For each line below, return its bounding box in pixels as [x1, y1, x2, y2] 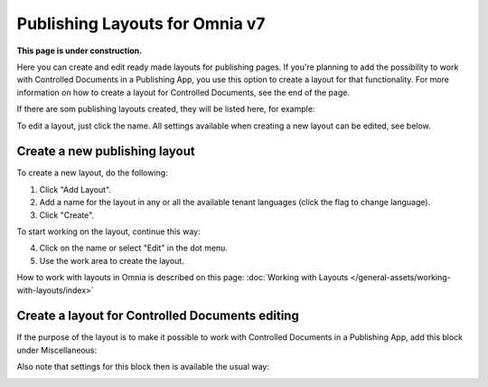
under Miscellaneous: [16, 345, 98, 355]
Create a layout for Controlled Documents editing [16, 308, 300, 324]
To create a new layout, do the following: [16, 167, 168, 178]
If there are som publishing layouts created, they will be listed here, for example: [16, 104, 315, 115]
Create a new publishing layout [16, 144, 195, 159]
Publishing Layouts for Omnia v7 [16, 14, 266, 33]
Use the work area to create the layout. [39, 255, 184, 266]
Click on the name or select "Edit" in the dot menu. [39, 242, 228, 253]
